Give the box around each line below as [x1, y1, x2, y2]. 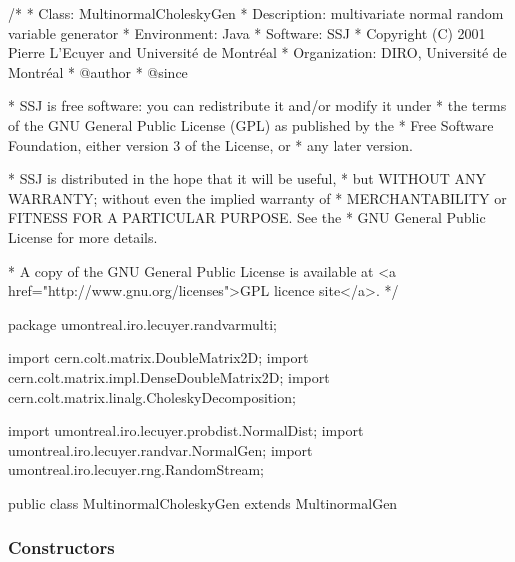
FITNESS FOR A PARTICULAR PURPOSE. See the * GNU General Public [8, 207, 486, 228]
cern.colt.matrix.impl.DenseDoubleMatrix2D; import [8, 366, 330, 387]
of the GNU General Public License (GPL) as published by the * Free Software [8, 114, 494, 135]
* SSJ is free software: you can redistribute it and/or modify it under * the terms [8, 95, 507, 116]
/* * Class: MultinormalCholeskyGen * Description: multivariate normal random [8, 3, 504, 23]
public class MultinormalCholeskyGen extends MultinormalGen [8, 492, 398, 513]
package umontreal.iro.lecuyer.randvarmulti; [8, 313, 277, 334]
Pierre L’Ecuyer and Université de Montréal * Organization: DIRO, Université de [8, 42, 507, 63]
